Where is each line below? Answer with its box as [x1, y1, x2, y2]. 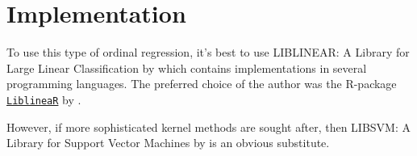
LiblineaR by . [6, 91, 81, 108]
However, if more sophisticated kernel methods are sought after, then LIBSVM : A [6, 118, 411, 135]
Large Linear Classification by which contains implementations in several [6, 59, 367, 76]
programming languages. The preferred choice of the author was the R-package [6, 75, 397, 92]
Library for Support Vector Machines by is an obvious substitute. [6, 134, 330, 151]
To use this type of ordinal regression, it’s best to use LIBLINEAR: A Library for [6, 44, 410, 61]
